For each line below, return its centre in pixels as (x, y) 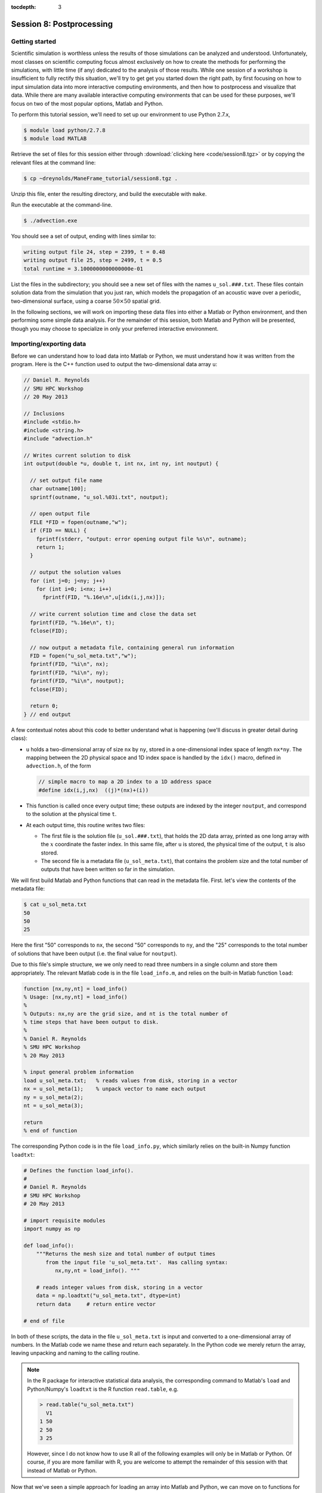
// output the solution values (76, 572)
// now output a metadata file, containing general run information (132, 647)
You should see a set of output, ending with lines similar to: (83, 236)
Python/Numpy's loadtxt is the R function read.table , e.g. (103, 1389)
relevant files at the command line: (53, 162)
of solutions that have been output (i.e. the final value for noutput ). (94, 953)
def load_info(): (49, 1246)
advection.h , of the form (59, 766)
